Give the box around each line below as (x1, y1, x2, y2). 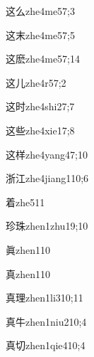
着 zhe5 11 (6, 194, 45, 209)
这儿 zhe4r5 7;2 (6, 75, 66, 90)
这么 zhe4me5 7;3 (6, 4, 76, 18)
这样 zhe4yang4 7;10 (6, 146, 88, 161)
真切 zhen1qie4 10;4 (6, 338, 86, 353)
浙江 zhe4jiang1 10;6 (6, 171, 89, 186)
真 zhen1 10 (6, 266, 50, 281)
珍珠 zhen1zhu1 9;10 (6, 218, 88, 233)
